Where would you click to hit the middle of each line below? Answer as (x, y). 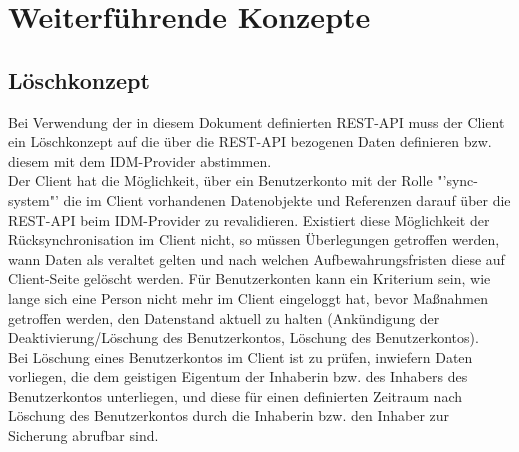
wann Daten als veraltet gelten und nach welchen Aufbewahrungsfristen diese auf (256, 258)
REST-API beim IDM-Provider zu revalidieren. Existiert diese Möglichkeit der (249, 219)
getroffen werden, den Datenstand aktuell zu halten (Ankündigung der (224, 317)
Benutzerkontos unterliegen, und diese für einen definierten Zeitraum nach (235, 395)
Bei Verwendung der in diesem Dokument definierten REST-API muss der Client (256, 121)
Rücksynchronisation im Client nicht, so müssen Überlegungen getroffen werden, (254, 239)
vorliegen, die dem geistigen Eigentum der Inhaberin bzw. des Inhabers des (238, 376)
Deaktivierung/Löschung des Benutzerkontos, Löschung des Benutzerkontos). (243, 337)
